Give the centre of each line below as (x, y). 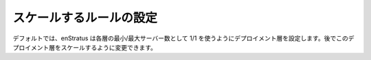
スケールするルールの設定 (85, 18)
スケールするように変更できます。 (109, 47)
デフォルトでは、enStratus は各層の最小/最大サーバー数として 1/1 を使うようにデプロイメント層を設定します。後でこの (180, 38)
